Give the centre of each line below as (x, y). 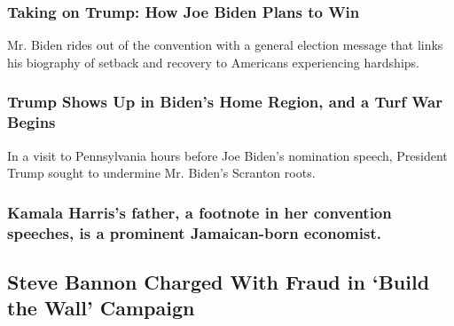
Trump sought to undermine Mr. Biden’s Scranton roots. (161, 173)
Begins (31, 122)
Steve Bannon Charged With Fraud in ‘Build (219, 281)
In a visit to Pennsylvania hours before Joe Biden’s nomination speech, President (227, 155)
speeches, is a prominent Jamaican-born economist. (194, 232)
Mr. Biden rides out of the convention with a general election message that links (225, 45)
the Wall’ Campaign (101, 308)
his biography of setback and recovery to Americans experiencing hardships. (213, 62)
